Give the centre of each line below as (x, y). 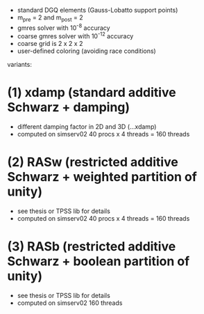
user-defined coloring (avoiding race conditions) (86, 51)
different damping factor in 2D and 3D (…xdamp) (87, 127)
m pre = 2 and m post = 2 (50, 18)
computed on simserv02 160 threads (70, 303)
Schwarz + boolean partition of (99, 261)
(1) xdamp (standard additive (92, 93)
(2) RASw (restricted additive (93, 162)
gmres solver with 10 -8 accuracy (63, 27)
